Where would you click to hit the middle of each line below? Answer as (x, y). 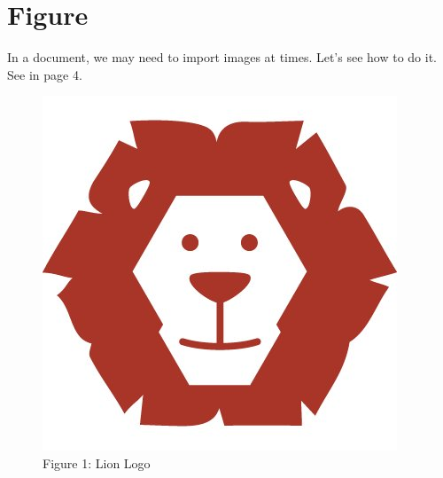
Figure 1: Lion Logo (97, 462)
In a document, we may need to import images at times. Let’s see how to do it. (222, 57)
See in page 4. (45, 74)
